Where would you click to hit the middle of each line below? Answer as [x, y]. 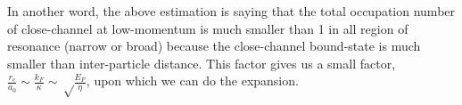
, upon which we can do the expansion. [192, 81]
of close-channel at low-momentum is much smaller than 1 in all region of [208, 28]
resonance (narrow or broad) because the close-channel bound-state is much [214, 46]
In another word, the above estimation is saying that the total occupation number [231, 11]
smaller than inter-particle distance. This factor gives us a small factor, [202, 63]
